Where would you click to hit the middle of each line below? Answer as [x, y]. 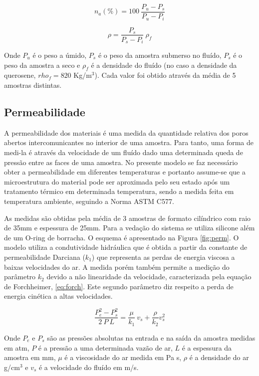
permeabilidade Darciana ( [45, 257]
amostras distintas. [33, 85]
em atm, [17, 347]
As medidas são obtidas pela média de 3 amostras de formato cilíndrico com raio [128, 218]
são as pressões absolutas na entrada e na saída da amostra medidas [151, 337]
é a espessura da [207, 347]
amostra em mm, [30, 357]
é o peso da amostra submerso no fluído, [160, 55]
